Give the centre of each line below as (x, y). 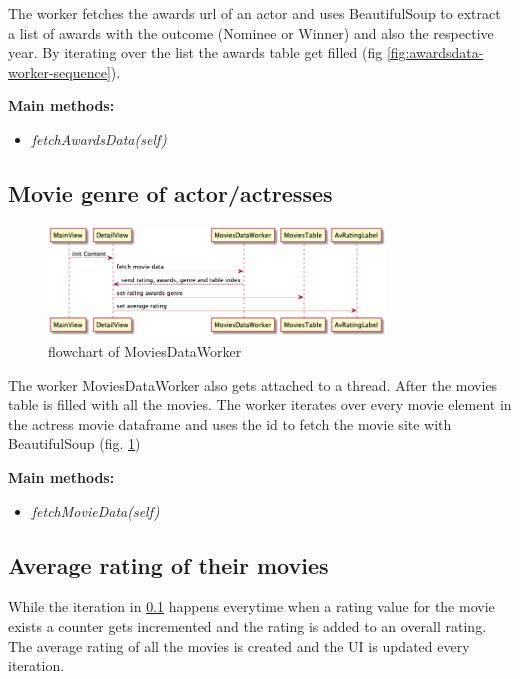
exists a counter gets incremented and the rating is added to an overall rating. (247, 626)
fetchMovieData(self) (95, 510)
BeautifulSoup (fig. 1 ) (74, 443)
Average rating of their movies (168, 564)
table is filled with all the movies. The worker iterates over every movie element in (260, 404)
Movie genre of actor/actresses (170, 192)
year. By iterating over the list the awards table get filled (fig (195, 52)
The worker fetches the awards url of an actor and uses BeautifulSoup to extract (254, 13)
